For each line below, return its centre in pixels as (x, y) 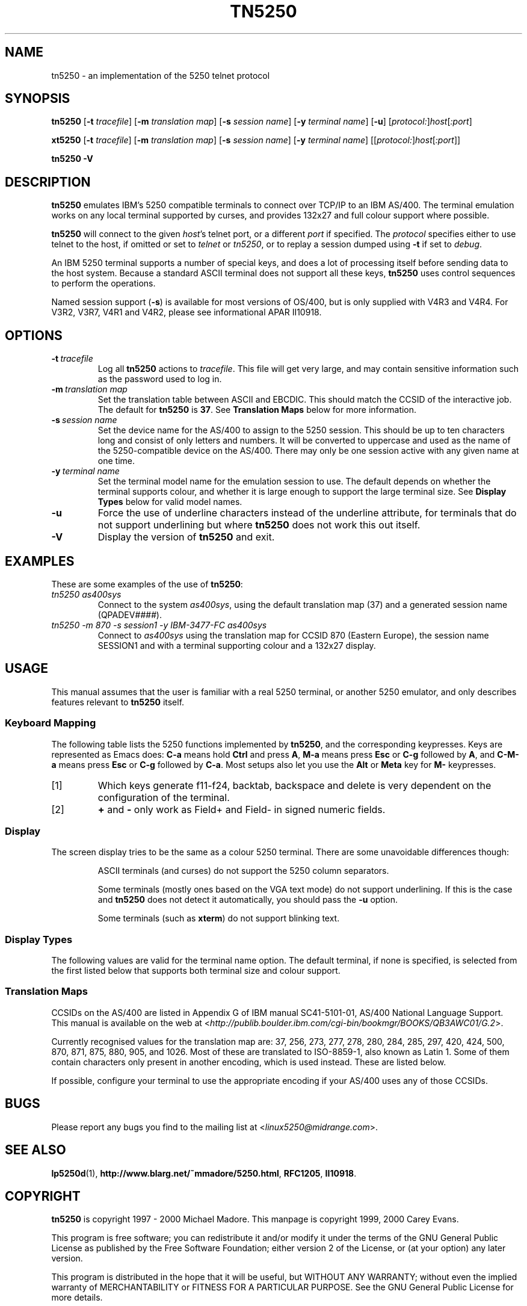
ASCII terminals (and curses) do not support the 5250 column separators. (243, 871)
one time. (116, 461)
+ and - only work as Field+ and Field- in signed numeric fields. (242, 809)
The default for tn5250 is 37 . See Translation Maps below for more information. (257, 410)
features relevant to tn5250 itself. (118, 702)
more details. (77, 1298)
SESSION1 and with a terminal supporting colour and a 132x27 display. (237, 645)
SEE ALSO (35, 1150)
